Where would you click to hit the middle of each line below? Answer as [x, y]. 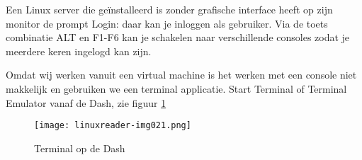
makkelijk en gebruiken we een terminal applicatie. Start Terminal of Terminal [176, 88]
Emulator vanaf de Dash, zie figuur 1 [86, 102]
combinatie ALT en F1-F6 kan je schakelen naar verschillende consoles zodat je [178, 37]
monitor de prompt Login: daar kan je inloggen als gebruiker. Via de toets [167, 23]
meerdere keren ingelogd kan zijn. [79, 51]
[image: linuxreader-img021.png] [113, 126]
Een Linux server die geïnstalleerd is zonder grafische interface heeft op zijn [169, 9]
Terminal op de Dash [80, 148]
